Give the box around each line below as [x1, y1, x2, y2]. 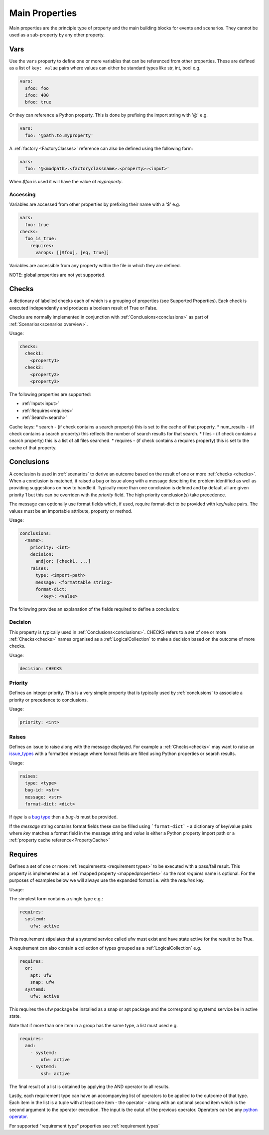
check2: [25, 365, 44, 371]
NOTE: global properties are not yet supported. [9, 272, 106, 278]
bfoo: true [25, 99, 52, 105]
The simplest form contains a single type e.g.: [9, 895, 103, 901]
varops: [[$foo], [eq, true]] [35, 250, 110, 256]
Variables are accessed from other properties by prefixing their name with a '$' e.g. [9, 201, 180, 207]
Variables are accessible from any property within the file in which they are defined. [9, 263, 181, 269]
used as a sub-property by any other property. [9, 31, 105, 37]
